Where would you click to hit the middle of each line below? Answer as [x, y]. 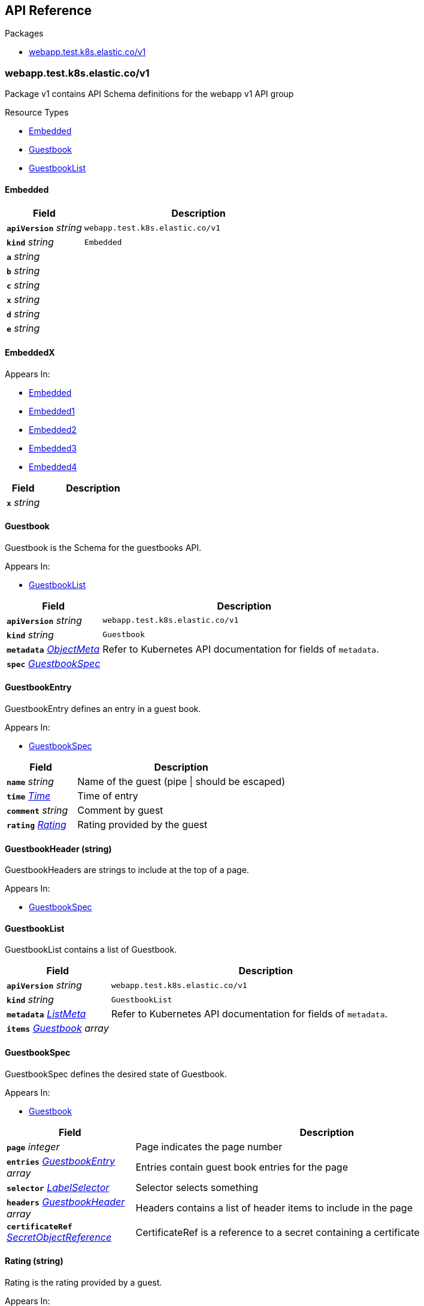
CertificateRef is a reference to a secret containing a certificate [278, 1233]
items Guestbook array [58, 1028]
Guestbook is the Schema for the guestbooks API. [103, 547]
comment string [37, 810]
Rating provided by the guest [143, 825]
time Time [29, 796]
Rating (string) [34, 1261]
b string [23, 271]
